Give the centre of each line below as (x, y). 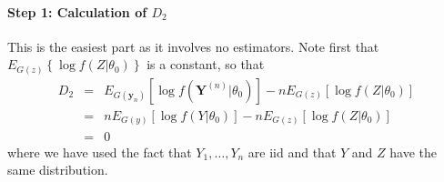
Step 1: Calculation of (77, 11)
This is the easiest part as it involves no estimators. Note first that (193, 46)
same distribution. (58, 170)
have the (414, 152)
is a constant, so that (206, 64)
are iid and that (292, 152)
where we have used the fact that (100, 152)
